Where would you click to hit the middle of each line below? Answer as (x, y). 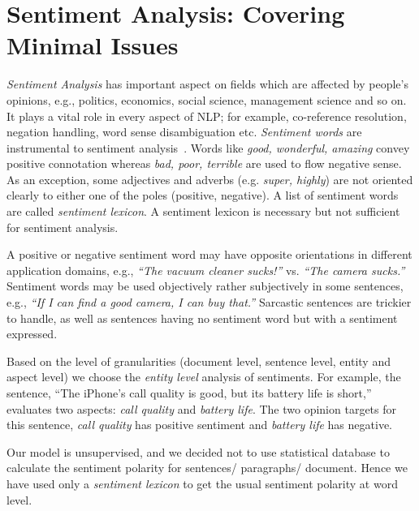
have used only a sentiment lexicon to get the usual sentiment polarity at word (202, 483)
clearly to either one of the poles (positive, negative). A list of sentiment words (203, 195)
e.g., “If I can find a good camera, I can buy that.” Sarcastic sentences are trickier (209, 302)
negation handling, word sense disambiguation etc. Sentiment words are (184, 132)
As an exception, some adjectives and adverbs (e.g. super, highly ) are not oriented (210, 179)
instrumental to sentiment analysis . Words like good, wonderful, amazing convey (208, 147)
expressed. (32, 334)
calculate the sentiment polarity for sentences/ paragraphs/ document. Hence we (207, 468)
